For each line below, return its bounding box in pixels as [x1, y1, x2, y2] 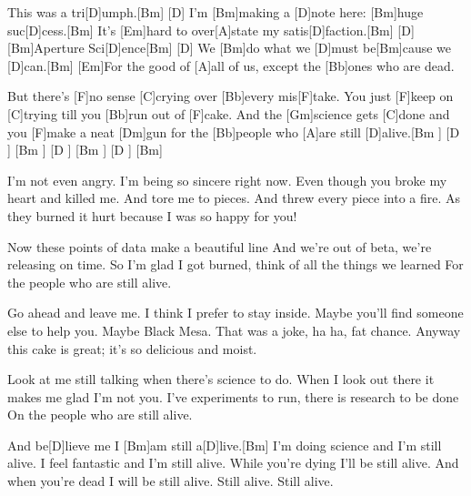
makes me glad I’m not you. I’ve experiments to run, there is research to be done [7, 387, 459, 406]
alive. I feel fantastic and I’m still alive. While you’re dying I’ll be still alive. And [7, 453, 459, 472]
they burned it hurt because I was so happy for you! [7, 206, 297, 225]
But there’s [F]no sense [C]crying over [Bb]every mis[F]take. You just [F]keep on [7, 86, 454, 106]
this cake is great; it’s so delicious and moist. [7, 339, 257, 358]
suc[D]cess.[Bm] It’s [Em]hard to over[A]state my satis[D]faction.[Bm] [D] [7, 20, 415, 39]
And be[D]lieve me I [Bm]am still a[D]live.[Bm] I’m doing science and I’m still [7, 435, 442, 454]
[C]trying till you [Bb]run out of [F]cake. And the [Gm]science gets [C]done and [7, 104, 450, 123]
